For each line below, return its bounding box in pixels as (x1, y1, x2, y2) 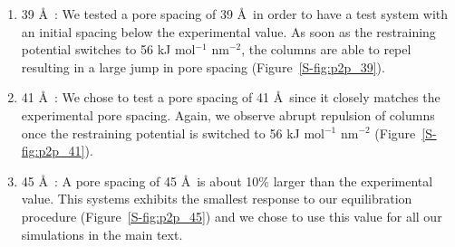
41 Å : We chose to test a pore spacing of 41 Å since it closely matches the (21, 88, 440, 107)
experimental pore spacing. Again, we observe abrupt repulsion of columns (21, 105, 435, 124)
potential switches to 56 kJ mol (21, 40, 196, 59)
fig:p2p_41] (21, 141, 85, 160)
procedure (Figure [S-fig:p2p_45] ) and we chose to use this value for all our (21, 206, 442, 225)
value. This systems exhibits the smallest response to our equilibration (21, 189, 412, 208)
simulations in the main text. (21, 224, 183, 243)
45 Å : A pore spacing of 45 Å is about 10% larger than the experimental (21, 171, 433, 190)
